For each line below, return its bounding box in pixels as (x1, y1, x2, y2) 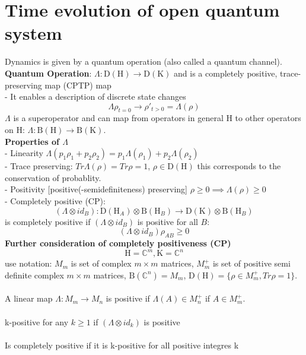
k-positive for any (5, 315, 69, 328)
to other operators (235, 112, 301, 124)
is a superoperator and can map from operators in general (13, 112, 224, 124)
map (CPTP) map (44, 78, 111, 91)
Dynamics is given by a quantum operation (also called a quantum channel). (5, 55, 282, 68)
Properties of (5, 135, 59, 147)
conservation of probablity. (5, 171, 101, 183)
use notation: (5, 257, 52, 270)
